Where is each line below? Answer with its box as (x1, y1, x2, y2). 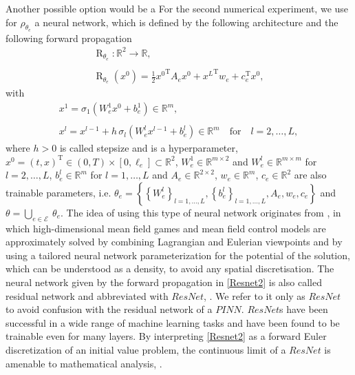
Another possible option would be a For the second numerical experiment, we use (6, 1, 349, 15)
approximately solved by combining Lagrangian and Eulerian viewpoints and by (6, 234, 343, 249)
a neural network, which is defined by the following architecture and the (34, 14, 338, 29)
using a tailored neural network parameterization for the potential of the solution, (6, 247, 350, 262)
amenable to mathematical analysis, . (6, 356, 162, 370)
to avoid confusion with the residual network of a (6, 302, 213, 316)
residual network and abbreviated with (6, 288, 169, 303)
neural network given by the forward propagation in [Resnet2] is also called (6, 275, 322, 290)
